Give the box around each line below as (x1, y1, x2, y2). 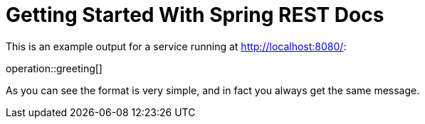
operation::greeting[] (6, 62, 103, 74)
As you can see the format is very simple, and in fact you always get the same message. (6, 84, 420, 96)
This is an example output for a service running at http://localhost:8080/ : (6, 40, 347, 52)
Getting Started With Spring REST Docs (6, 3, 384, 27)
